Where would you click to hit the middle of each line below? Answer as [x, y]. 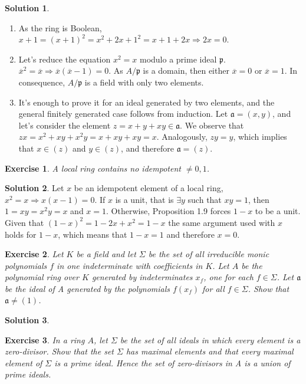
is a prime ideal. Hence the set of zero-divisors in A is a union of [172, 362]
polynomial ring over [42, 277]
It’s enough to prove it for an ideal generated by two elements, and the [147, 102]
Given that [24, 222]
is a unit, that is [144, 199]
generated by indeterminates [142, 277]
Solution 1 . [27, 8]
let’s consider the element [65, 125]
